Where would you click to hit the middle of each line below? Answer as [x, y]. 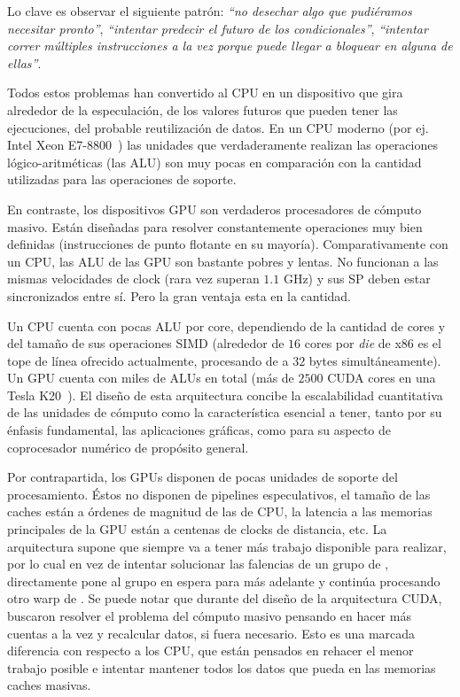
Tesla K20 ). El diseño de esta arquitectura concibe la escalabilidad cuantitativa [225, 395]
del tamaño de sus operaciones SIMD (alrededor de [146, 343]
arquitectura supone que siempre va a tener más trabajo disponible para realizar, [227, 546]
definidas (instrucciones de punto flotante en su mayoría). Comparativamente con [228, 244]
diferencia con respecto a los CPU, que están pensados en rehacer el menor [211, 651]
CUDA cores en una [382, 378]
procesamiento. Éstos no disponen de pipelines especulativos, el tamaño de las [219, 494]
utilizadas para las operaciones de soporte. [122, 179]
